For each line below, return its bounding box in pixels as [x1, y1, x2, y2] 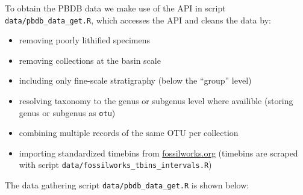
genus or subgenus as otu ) [19, 106, 116, 119]
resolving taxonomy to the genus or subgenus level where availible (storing [19, 94, 293, 107]
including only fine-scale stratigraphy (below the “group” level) [19, 74, 252, 87]
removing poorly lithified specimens [19, 34, 151, 46]
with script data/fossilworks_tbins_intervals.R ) [19, 158, 212, 171]
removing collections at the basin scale [19, 54, 161, 66]
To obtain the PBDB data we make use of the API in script [5, 2, 226, 14]
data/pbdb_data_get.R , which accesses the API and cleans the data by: [5, 13, 271, 26]
